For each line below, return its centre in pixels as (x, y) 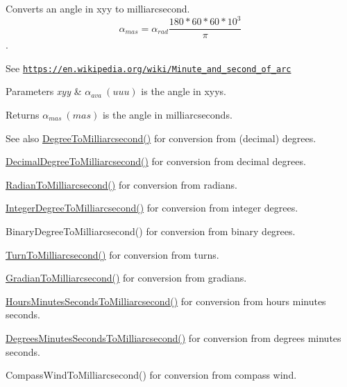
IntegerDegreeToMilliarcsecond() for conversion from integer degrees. (152, 208)
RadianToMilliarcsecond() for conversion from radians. (121, 184)
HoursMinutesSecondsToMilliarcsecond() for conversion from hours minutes (166, 301)
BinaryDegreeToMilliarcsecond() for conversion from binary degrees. (151, 231)
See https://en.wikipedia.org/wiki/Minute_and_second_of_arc (149, 68)
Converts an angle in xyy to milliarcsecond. (98, 8)
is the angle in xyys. (184, 91)
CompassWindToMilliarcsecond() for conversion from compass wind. (151, 375)
